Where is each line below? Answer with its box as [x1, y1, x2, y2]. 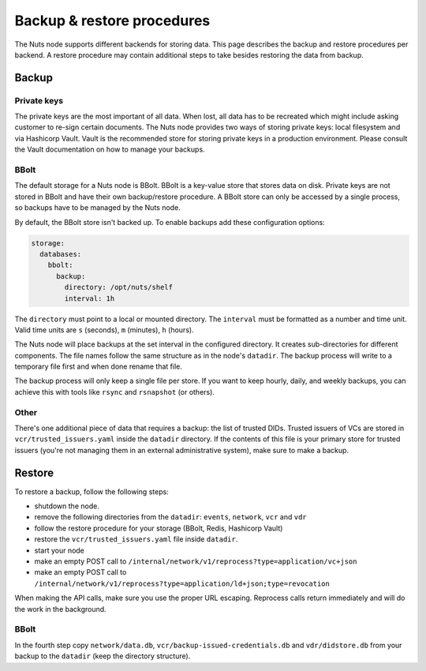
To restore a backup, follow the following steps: [14, 486, 169, 497]
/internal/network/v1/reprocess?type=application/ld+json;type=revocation [34, 579, 331, 588]
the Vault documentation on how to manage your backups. [14, 144, 205, 154]
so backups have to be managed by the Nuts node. [14, 203, 181, 212]
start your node [34, 545, 84, 555]
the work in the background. [14, 604, 106, 613]
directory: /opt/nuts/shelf [64, 283, 174, 292]
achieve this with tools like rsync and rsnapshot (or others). [14, 387, 215, 396]
